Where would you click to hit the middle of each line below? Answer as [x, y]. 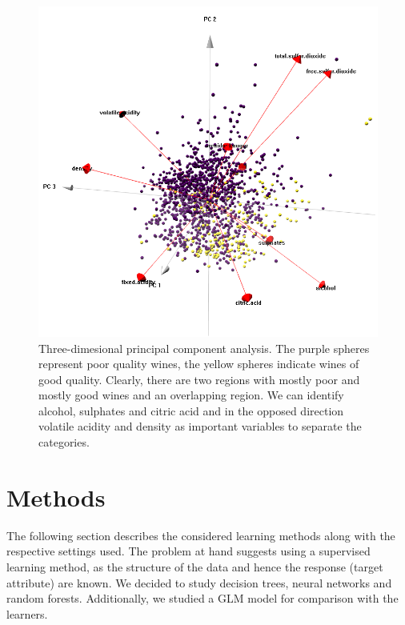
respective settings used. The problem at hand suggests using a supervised [188, 551]
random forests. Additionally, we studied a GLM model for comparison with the [202, 598]
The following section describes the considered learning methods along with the [201, 535]
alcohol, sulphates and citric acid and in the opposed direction [191, 410]
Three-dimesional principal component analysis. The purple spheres [204, 348]
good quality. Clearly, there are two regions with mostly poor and [199, 379]
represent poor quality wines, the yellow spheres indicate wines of [199, 364]
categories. [64, 442]
